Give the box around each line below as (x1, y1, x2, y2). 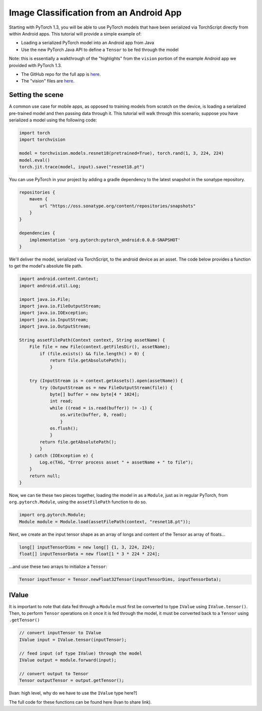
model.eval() (19, 157, 50, 163)
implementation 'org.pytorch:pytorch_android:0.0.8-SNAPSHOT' (29, 237, 180, 243)
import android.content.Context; (19, 276, 99, 281)
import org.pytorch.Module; (19, 512, 86, 518)
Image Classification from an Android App (9, 7, 182, 18)
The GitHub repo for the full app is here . (21, 71, 101, 77)
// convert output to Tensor (19, 671, 89, 677)
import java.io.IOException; (19, 310, 89, 315)
